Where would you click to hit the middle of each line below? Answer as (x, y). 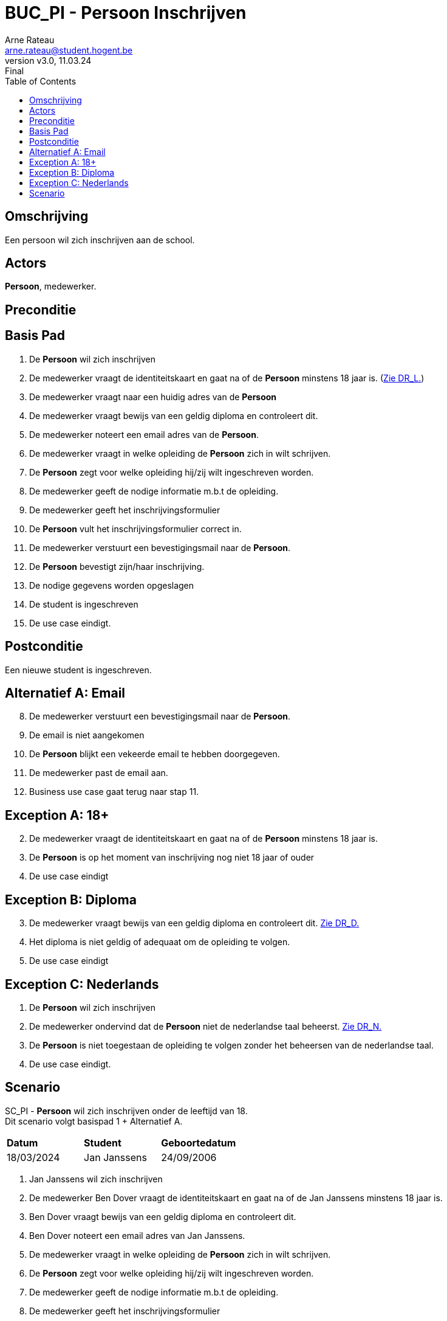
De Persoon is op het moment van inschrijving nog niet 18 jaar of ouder (172, 858)
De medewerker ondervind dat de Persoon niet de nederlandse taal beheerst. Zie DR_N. (206, 1026)
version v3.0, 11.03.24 (48, 60)
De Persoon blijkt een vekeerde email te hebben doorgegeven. (155, 754)
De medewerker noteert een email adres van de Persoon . (144, 434)
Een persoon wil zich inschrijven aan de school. (100, 240)
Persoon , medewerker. (51, 286)
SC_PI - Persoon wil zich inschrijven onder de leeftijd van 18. (126, 1111)
